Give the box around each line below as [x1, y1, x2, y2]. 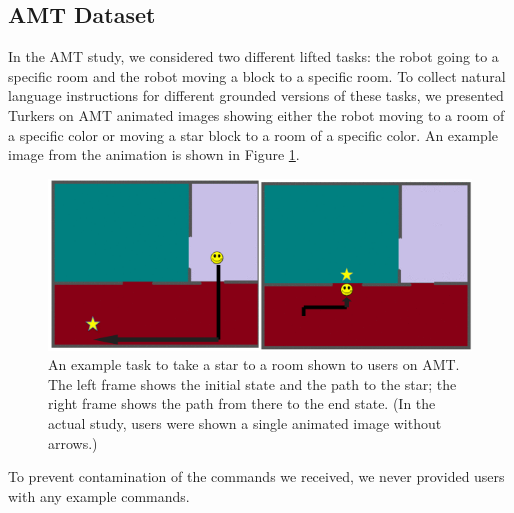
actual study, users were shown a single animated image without [48, 413, 442, 434]
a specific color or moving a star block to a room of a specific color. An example [8, 124, 498, 145]
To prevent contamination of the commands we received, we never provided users [8, 466, 505, 487]
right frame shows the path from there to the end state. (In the [48, 393, 436, 414]
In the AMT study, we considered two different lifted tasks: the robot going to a [8, 46, 499, 67]
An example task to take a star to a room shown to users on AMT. [48, 354, 460, 375]
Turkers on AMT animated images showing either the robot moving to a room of [8, 104, 505, 125]
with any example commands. [8, 485, 190, 506]
